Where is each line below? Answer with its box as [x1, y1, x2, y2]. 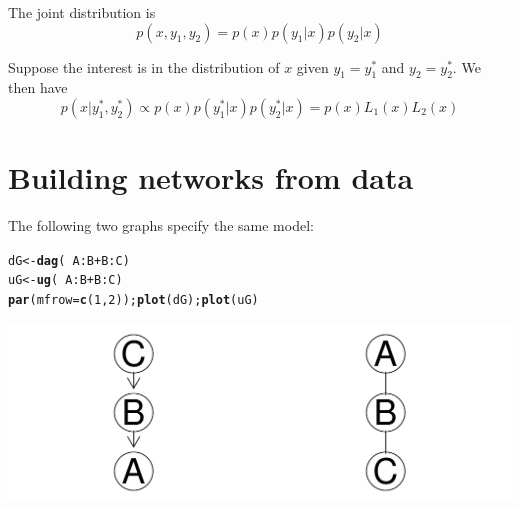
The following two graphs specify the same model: [8, 215, 314, 236]
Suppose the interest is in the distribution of [8, 56, 280, 77]
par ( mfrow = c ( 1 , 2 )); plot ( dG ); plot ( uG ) [8, 293, 259, 308]
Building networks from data [8, 157, 414, 198]
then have [8, 77, 68, 98]
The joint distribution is [8, 2, 156, 22]
